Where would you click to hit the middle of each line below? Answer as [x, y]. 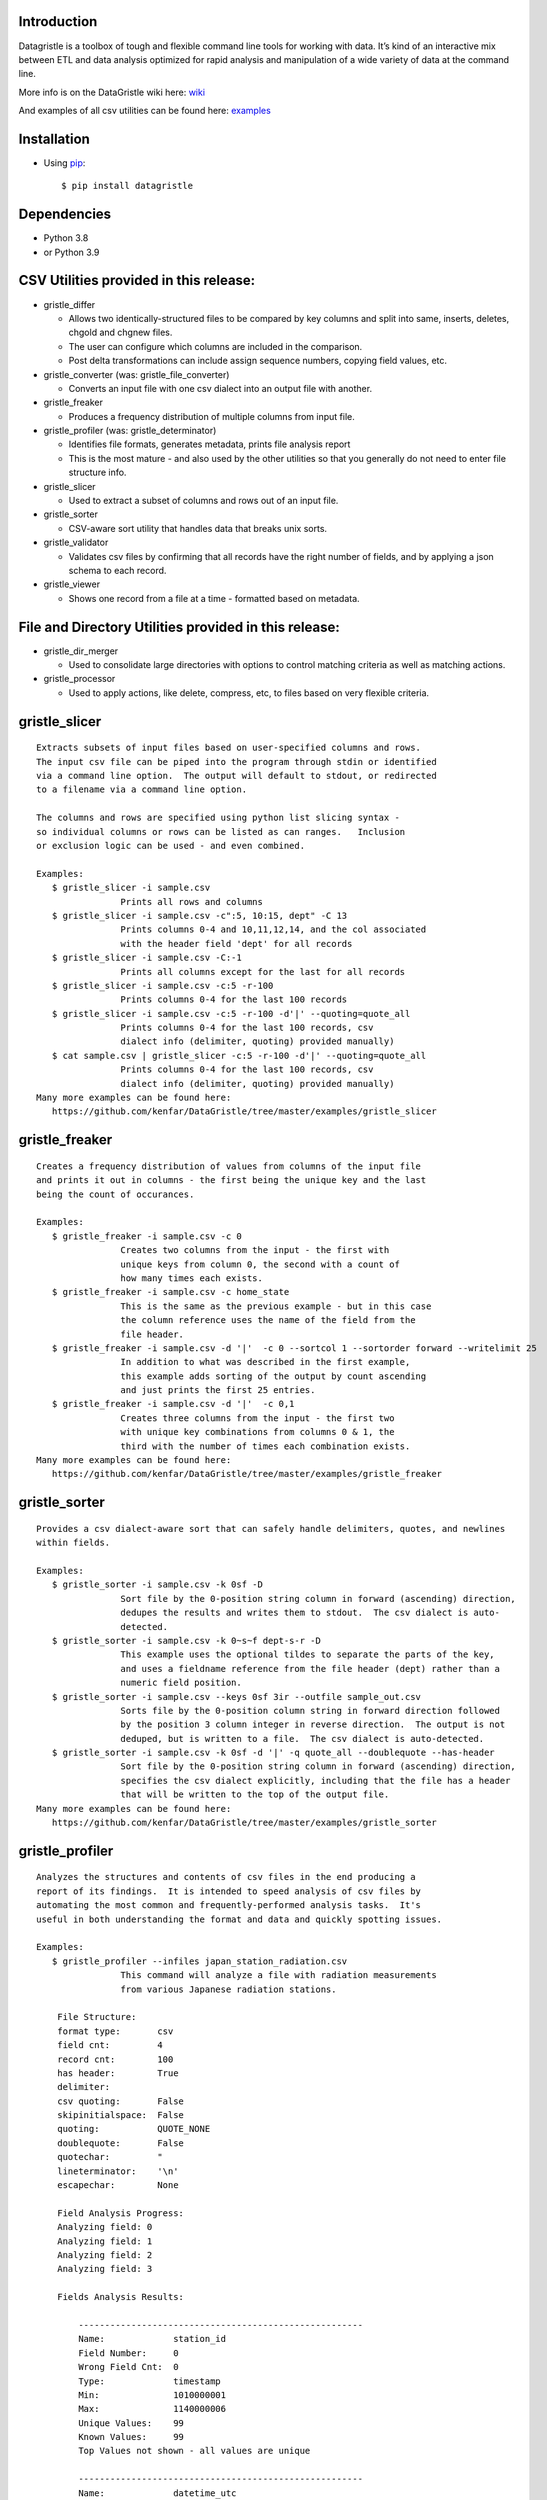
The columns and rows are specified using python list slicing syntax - [218, 818]
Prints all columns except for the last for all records [263, 971]
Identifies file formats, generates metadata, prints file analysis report [209, 444]
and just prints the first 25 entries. [218, 1390]
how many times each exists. [192, 1278]
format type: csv [115, 2031]
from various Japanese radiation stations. [228, 1989]
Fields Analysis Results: [120, 2297]
